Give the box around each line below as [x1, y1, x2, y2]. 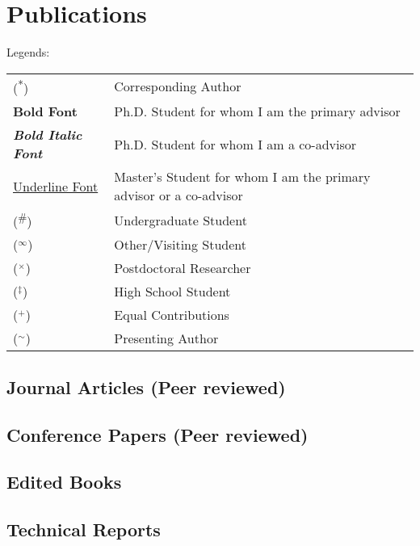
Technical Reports [6, 517, 161, 542]
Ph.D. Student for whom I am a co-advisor [114, 134, 357, 153]
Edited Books [6, 469, 122, 494]
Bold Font [13, 102, 78, 121]
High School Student [114, 282, 231, 301]
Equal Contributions [114, 305, 229, 325]
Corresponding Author [114, 77, 241, 96]
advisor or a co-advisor [114, 186, 243, 205]
